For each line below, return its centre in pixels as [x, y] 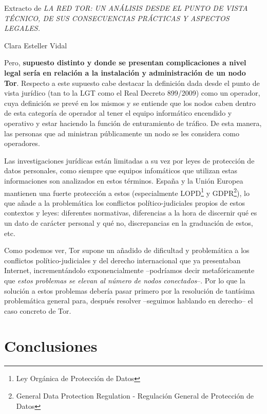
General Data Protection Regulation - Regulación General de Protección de [135, 395]
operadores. [22, 143]
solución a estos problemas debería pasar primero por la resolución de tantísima [130, 290]
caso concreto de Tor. [38, 310]
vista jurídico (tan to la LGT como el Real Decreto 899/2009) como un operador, [132, 93]
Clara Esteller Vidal [36, 45]
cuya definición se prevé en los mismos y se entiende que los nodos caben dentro [130, 103]
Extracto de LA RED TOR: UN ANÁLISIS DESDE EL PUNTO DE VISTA [126, 8]
